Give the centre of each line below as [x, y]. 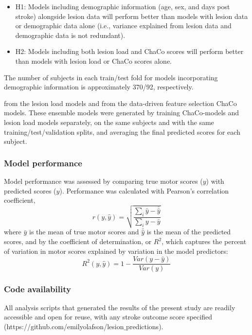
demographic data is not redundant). [70, 35]
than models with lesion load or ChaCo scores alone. [93, 61]
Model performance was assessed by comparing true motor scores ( [103, 181]
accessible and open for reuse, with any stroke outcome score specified [108, 317]
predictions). [145, 326]
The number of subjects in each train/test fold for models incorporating [111, 77]
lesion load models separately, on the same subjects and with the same [109, 122]
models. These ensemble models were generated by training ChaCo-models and [122, 113]
